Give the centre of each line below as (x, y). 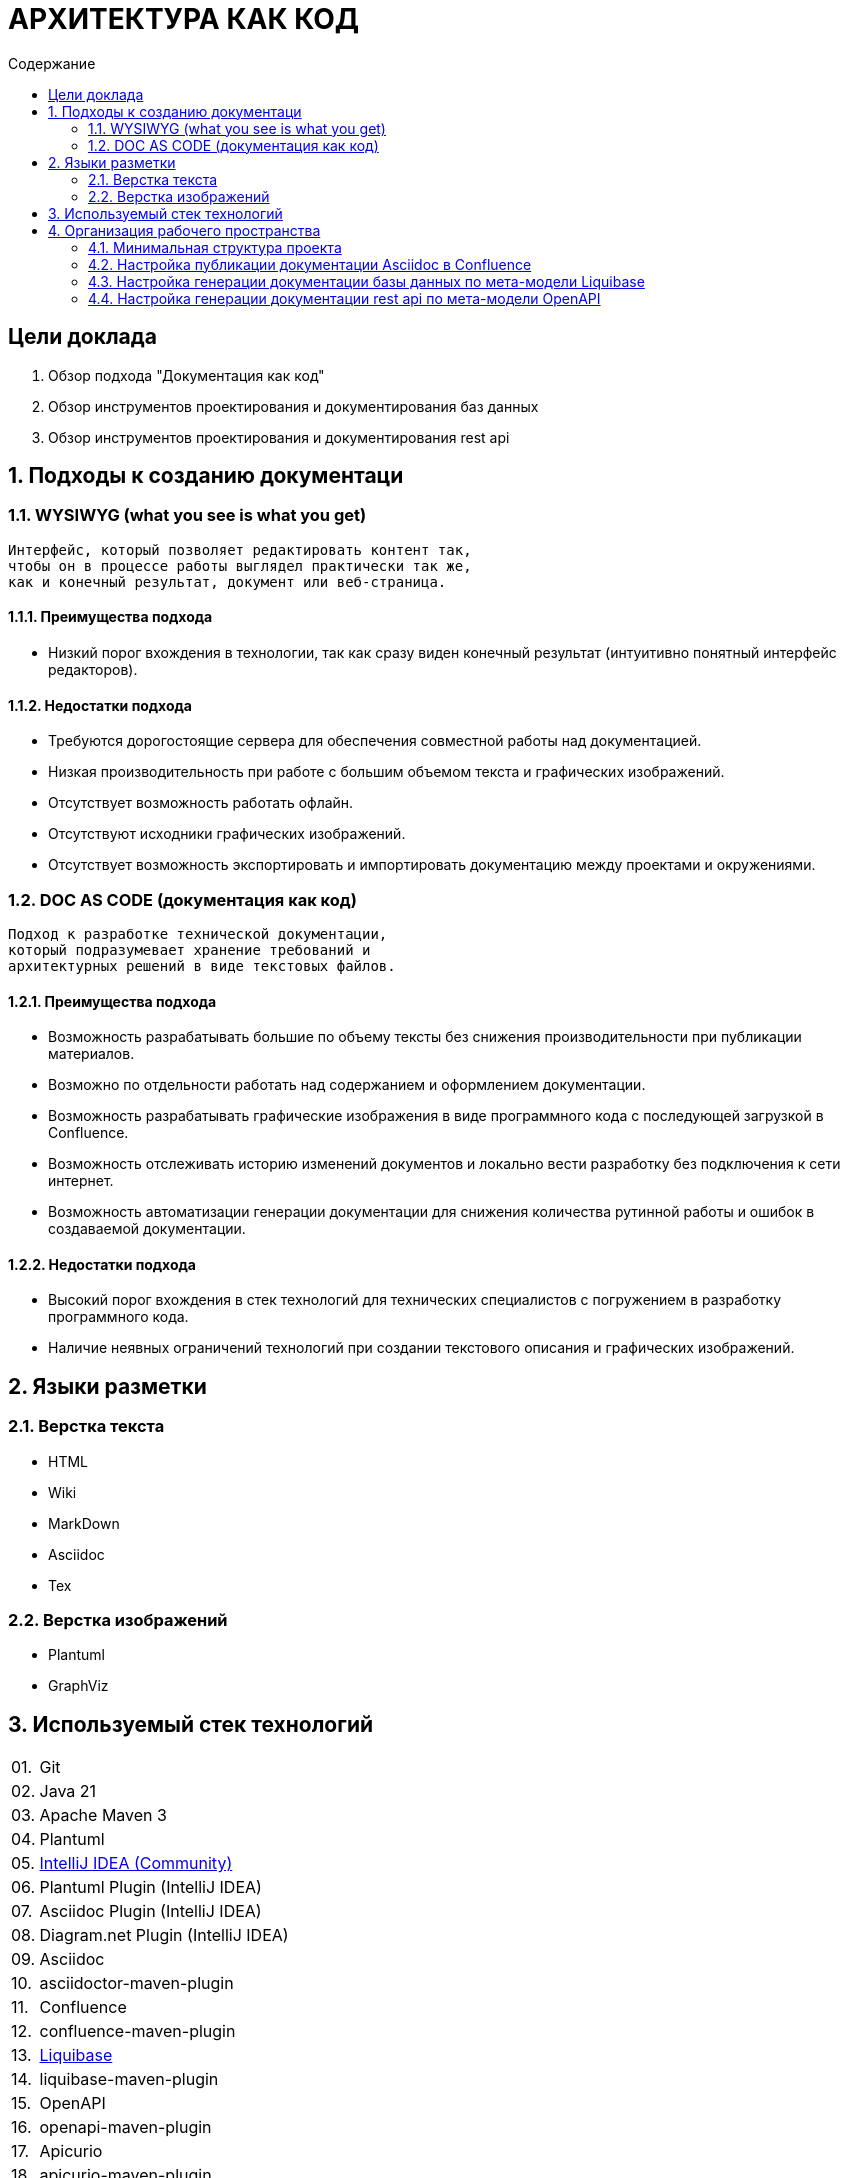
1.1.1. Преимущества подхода (110, 617)
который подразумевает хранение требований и (189, 950)
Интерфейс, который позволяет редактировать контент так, (240, 549)
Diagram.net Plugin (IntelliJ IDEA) (164, 1935)
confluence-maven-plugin (137, 2031)
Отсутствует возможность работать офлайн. (201, 803)
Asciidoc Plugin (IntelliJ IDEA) (150, 1911)
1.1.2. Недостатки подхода (100, 705)
